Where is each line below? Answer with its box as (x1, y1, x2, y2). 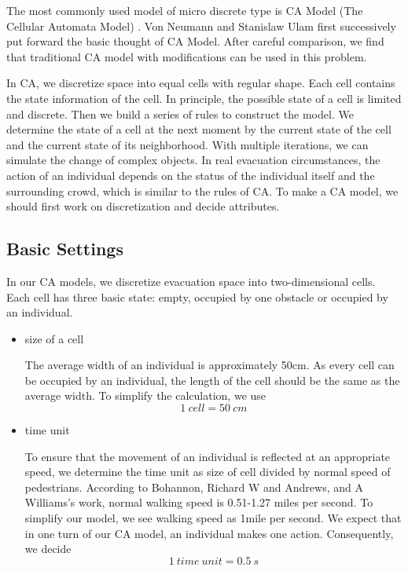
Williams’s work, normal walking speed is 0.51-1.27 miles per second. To (24, 494, 373, 511)
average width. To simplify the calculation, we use (24, 387, 266, 404)
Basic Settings (6, 236, 123, 261)
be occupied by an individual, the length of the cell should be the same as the (24, 372, 400, 388)
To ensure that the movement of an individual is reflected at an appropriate (24, 448, 391, 464)
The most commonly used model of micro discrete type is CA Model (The (6, 2, 363, 18)
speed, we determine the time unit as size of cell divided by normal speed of (24, 463, 391, 480)
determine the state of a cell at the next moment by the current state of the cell (6, 121, 391, 137)
